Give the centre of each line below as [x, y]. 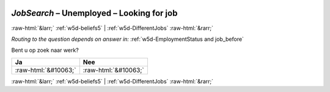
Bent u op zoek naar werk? [45, 50]
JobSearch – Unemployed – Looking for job [94, 13]
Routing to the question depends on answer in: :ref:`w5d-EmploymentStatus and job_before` [128, 39]
